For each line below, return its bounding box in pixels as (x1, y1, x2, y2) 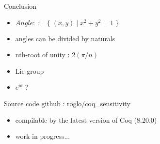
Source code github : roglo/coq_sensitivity (4, 98, 130, 108)
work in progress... (15, 131, 70, 141)
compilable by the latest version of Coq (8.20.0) (15, 114, 157, 125)
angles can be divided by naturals (15, 33, 115, 43)
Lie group (15, 65, 44, 76)
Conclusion (4, 1, 36, 11)
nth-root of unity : (15, 49, 70, 60)
